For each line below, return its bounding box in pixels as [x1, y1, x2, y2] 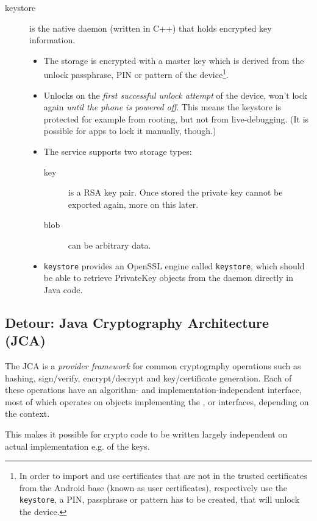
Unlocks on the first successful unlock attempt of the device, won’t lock [43, 88, 307, 101]
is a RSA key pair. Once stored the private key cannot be [68, 186, 283, 199]
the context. [5, 407, 50, 420]
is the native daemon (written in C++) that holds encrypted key [29, 21, 272, 34]
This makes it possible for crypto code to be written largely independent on [5, 427, 288, 440]
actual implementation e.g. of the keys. [5, 439, 150, 452]
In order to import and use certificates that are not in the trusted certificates [19, 469, 307, 482]
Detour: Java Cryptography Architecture [5, 313, 269, 331]
